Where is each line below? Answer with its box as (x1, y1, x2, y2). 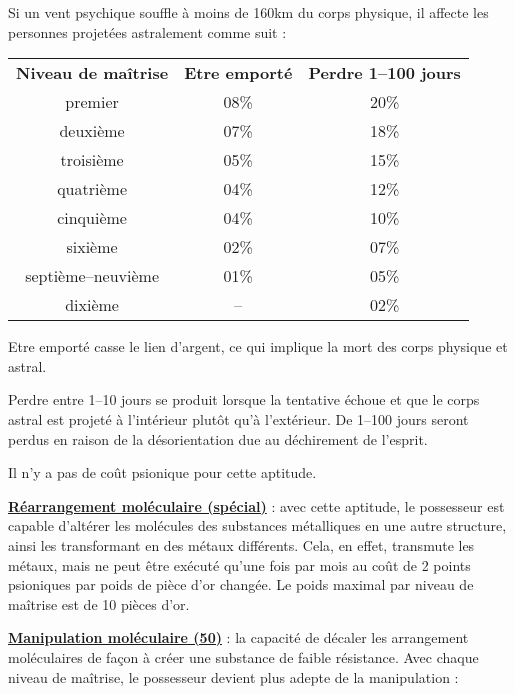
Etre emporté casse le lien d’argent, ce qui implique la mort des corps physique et (8, 336, 508, 357)
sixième (66, 235, 118, 259)
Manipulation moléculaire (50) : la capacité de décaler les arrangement (8, 627, 469, 648)
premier (65, 90, 119, 114)
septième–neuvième (25, 264, 159, 288)
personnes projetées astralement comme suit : (8, 21, 287, 42)
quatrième (57, 177, 127, 201)
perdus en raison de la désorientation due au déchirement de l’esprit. (8, 428, 428, 449)
